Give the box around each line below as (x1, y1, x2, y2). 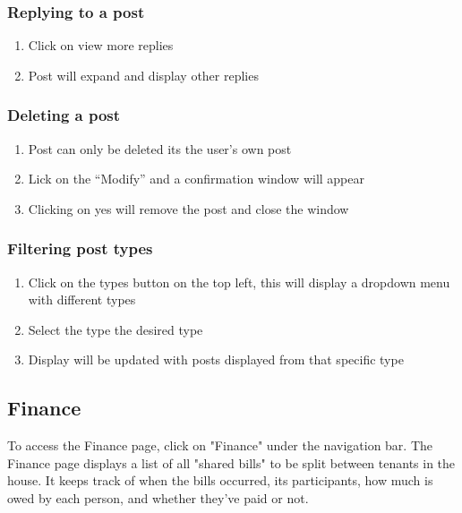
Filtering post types (7, 237, 153, 260)
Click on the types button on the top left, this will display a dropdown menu (28, 272, 450, 291)
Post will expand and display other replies (28, 65, 259, 84)
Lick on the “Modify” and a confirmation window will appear (28, 169, 364, 188)
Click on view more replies (28, 36, 174, 55)
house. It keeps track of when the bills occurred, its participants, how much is (7, 471, 433, 490)
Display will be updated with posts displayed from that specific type (28, 350, 404, 369)
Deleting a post (7, 104, 121, 126)
